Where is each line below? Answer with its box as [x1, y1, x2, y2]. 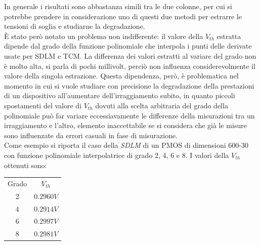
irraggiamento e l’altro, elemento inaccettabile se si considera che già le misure [4, 120, 247, 131]
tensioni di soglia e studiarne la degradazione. [4, 21, 145, 31]
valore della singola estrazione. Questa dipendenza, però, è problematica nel [4, 70, 239, 81]
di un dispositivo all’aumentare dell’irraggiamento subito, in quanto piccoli [4, 90, 235, 101]
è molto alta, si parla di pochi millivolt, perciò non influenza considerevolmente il [4, 60, 255, 71]
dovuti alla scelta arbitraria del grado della [95, 100, 228, 110]
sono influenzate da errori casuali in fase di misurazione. [4, 130, 178, 140]
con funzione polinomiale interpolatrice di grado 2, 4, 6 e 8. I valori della [4, 149, 229, 160]
